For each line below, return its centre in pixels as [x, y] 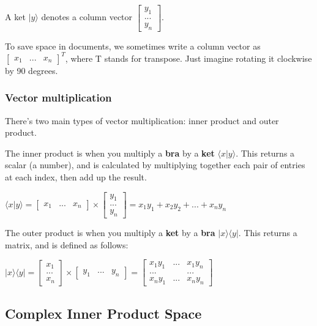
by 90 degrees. [32, 70]
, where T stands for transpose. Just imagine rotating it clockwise [188, 58]
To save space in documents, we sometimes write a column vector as [133, 46]
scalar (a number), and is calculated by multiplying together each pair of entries [155, 165]
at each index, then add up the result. [76, 176]
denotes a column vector [87, 17]
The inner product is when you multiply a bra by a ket [110, 153]
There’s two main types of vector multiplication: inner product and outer [142, 120]
